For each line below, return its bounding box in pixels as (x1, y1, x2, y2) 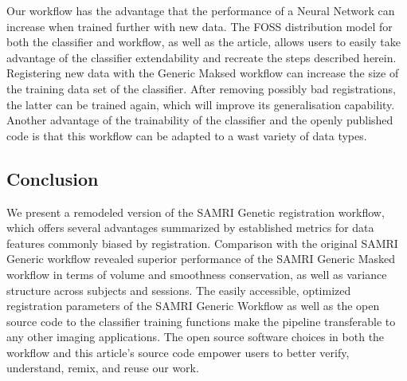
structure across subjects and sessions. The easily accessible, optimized (6, 281, 351, 298)
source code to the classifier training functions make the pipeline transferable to (6, 312, 396, 329)
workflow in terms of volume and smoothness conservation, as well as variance (6, 265, 387, 282)
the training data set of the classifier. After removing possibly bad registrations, (6, 80, 396, 96)
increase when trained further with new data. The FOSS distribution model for (6, 18, 393, 34)
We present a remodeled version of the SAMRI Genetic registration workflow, (6, 203, 385, 220)
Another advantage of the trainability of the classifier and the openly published (6, 112, 393, 128)
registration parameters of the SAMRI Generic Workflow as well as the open (6, 297, 380, 314)
